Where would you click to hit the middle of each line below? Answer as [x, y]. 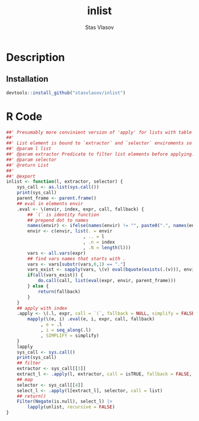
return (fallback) [59, 292]
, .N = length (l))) [107, 247]
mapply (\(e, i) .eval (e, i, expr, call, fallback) [91, 319]
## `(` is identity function [63, 215]
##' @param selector [32, 160]
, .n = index [99, 242]
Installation [27, 79]
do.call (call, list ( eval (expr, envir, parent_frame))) [107, 281]
